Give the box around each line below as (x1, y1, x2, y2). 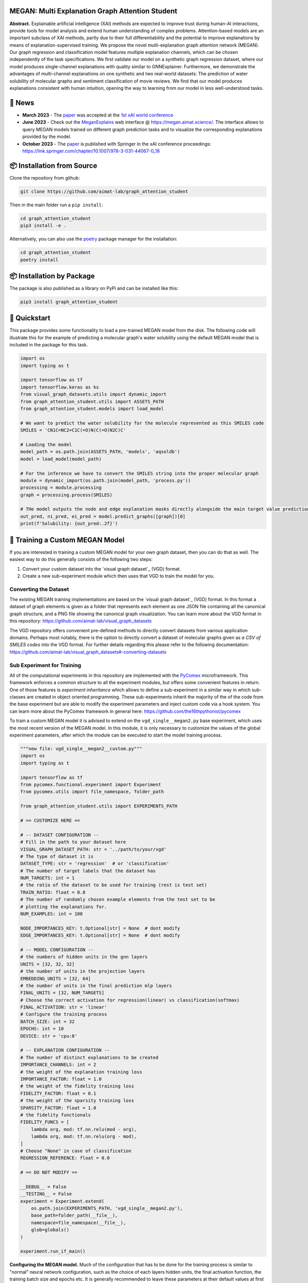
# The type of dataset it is (20, 853, 94, 859)
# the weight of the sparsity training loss (20, 1098, 134, 1103)
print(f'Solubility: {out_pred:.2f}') (20, 521, 118, 527)
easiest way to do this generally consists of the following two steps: (9, 556, 153, 562)
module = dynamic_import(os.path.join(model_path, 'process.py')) (20, 477, 191, 483)
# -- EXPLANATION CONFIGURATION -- (20, 1047, 110, 1053)
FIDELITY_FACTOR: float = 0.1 (20, 1091, 97, 1096)
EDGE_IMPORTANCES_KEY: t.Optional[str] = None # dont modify (20, 932, 180, 939)
